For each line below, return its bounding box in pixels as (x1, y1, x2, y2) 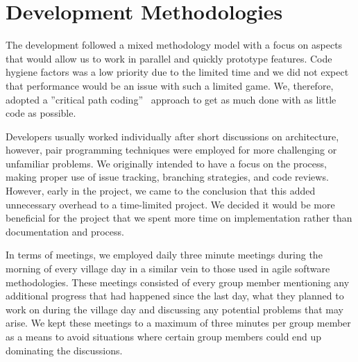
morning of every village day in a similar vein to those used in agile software (6, 261, 330, 276)
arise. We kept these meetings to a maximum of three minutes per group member (6, 315, 351, 330)
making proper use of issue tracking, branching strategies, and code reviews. (6, 170, 329, 184)
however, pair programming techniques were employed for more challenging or (6, 142, 337, 157)
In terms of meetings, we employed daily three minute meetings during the (6, 247, 323, 262)
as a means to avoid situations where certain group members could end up (6, 329, 322, 343)
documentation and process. (6, 224, 124, 238)
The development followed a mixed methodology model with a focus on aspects (6, 38, 343, 52)
